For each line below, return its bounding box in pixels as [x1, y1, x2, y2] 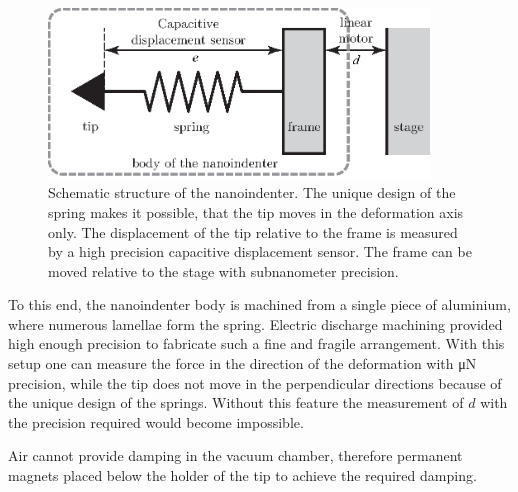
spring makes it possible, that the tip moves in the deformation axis [48, 201, 464, 222]
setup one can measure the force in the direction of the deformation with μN [8, 353, 477, 374]
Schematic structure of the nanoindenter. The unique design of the [48, 182, 456, 203]
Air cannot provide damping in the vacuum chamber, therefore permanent [8, 445, 463, 466]
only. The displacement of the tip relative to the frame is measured [48, 221, 458, 242]
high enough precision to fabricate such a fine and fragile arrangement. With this [8, 333, 505, 354]
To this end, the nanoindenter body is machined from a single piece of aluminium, [8, 294, 511, 315]
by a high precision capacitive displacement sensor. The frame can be [48, 241, 472, 262]
